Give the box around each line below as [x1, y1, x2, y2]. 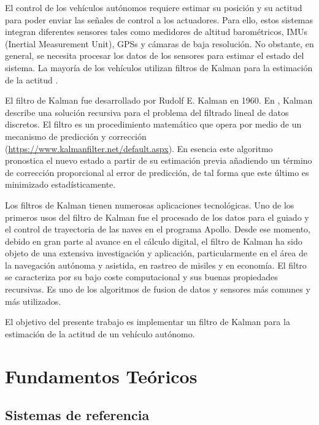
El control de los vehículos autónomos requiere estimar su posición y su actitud [5, 1, 302, 13]
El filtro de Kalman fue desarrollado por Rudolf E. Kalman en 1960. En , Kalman [5, 94, 313, 107]
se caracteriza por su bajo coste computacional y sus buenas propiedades [5, 270, 278, 283]
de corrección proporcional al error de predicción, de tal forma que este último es [5, 166, 309, 178]
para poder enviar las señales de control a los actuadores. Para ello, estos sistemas [5, 13, 313, 26]
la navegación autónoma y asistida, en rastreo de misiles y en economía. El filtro [5, 258, 307, 271]
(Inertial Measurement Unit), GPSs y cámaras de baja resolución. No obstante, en [5, 37, 314, 50]
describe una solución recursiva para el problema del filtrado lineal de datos [5, 105, 289, 118]
